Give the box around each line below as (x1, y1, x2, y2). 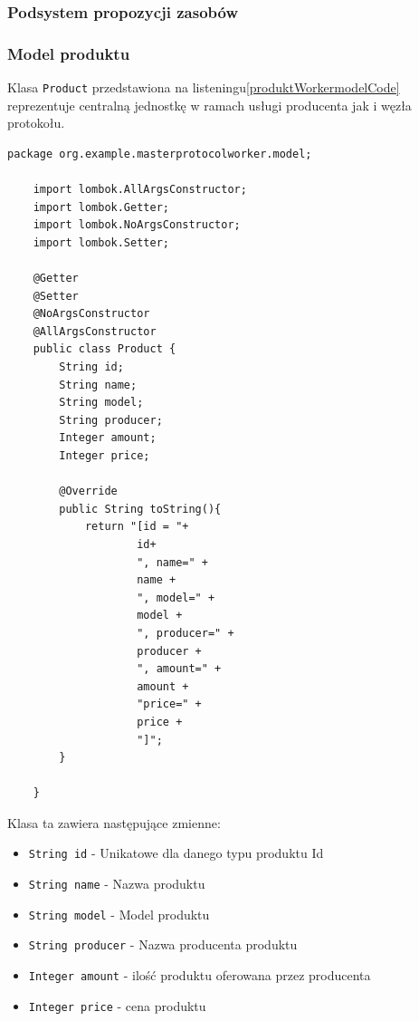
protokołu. (7, 113, 65, 132)
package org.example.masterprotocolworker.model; (7, 147, 312, 160)
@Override (59, 485, 118, 498)
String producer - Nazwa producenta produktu (28, 935, 298, 954)
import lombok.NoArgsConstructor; (33, 218, 241, 232)
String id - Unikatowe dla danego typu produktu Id (28, 843, 324, 862)
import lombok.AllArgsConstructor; (33, 183, 247, 197)
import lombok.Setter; (33, 236, 169, 249)
